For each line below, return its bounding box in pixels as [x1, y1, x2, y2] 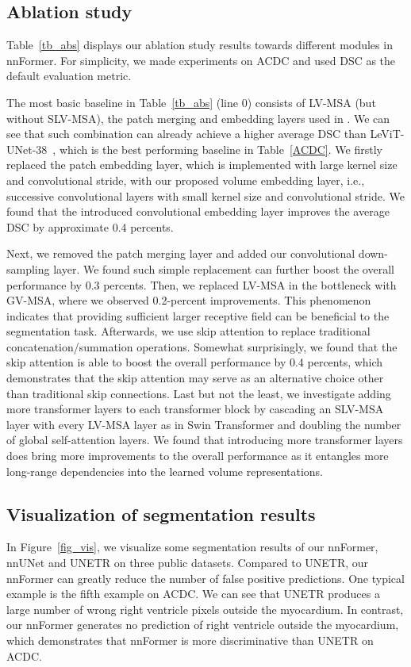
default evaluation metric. [6, 67, 132, 84]
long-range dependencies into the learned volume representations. [6, 462, 323, 479]
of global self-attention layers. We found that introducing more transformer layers [6, 431, 403, 448]
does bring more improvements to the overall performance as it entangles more [6, 447, 389, 464]
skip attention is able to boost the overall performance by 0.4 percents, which [6, 354, 383, 370]
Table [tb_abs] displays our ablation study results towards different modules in [6, 36, 393, 53]
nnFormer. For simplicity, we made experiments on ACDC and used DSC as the [6, 52, 396, 68]
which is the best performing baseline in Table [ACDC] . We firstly [59, 140, 382, 157]
